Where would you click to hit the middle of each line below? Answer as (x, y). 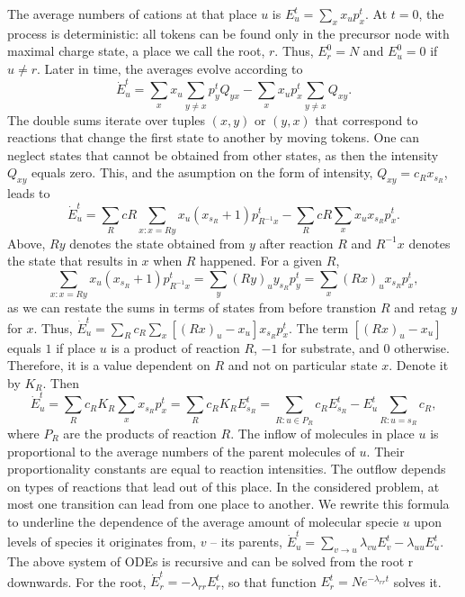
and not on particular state (303, 365)
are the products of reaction (140, 433)
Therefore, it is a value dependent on (109, 365)
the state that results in (72, 261)
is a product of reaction (175, 347)
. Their (385, 451)
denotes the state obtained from (157, 243)
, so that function (268, 581)
